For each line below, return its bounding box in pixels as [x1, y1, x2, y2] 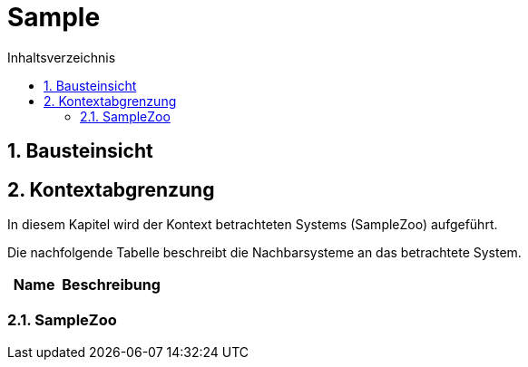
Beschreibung [62, 275, 161, 295]
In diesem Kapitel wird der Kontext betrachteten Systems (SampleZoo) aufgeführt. [7, 217, 498, 233]
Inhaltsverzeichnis [7, 49, 116, 65]
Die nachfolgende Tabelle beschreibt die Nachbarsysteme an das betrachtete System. [7, 245, 522, 261]
